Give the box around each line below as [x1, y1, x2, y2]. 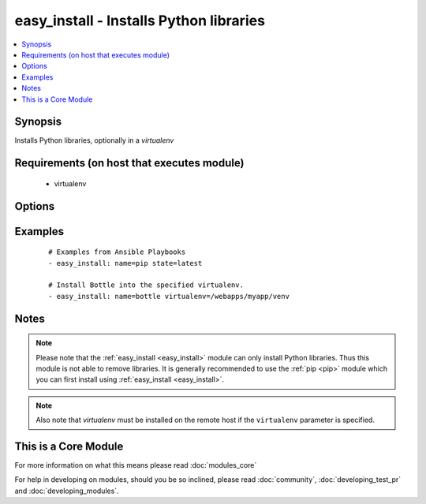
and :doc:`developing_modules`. [14, 486, 119, 495]
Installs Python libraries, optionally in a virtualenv [14, 136, 174, 145]
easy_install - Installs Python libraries [14, 12, 266, 29]
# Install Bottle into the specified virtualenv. [48, 281, 245, 289]
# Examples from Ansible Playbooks [48, 248, 186, 256]
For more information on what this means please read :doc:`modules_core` [14, 461, 257, 470]
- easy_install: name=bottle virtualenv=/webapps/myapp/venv [48, 292, 290, 301]
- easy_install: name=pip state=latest [48, 259, 203, 267]
